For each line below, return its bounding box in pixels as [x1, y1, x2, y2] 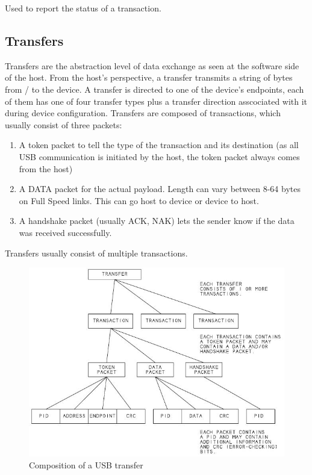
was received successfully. [19, 226, 112, 238]
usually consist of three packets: [5, 118, 122, 131]
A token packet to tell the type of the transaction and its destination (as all [19, 138, 299, 151]
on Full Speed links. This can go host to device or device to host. [19, 194, 259, 206]
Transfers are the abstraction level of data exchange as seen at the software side [5, 59, 299, 72]
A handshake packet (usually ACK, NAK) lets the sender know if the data [19, 214, 295, 227]
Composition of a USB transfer [29, 459, 143, 471]
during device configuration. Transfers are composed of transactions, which [5, 107, 281, 119]
